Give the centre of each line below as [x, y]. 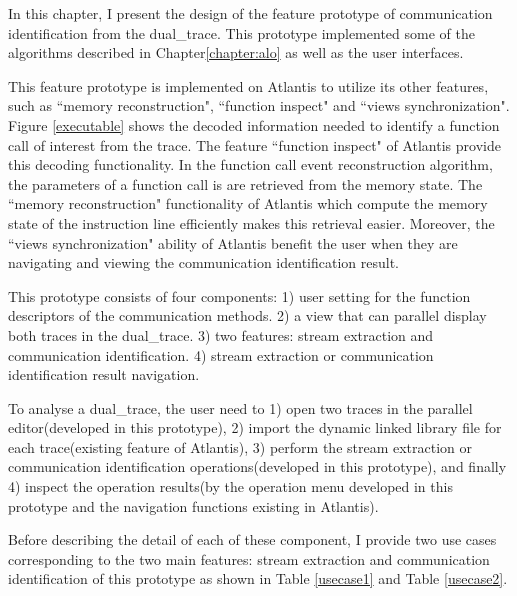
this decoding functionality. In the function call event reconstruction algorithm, [250, 164]
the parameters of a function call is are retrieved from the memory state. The [245, 183]
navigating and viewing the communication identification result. [203, 262]
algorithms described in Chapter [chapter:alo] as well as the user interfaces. [236, 52]
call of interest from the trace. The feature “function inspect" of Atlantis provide [254, 144]
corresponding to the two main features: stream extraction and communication [249, 558]
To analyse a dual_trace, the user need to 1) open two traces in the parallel [240, 407]
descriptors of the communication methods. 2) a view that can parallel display [247, 315]
